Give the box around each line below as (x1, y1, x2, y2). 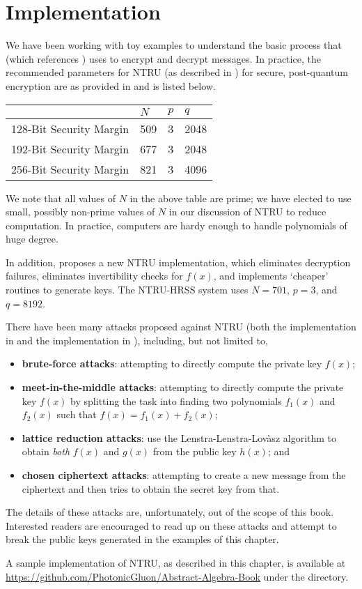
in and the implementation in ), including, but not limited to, (6, 332, 268, 347)
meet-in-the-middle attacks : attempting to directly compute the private (22, 380, 344, 395)
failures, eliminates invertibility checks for (6, 268, 183, 283)
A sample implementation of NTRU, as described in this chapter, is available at (6, 555, 346, 569)
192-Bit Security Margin (11, 140, 129, 157)
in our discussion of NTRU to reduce (168, 204, 326, 219)
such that (56, 407, 97, 422)
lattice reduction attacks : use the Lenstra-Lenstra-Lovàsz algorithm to (22, 430, 337, 445)
